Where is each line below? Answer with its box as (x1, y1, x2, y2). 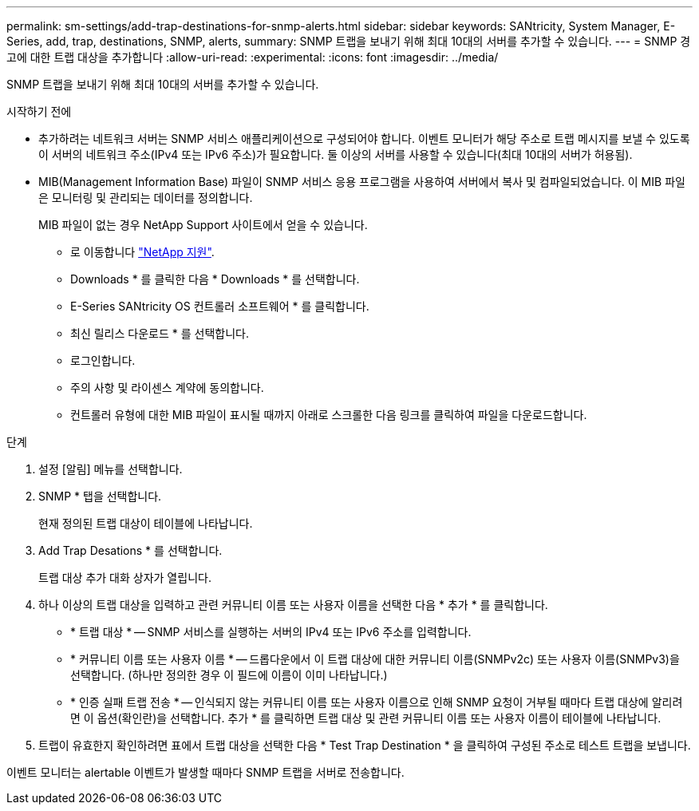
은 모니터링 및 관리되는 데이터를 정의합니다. (38, 191, 253, 204)
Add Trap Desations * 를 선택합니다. (38, 544, 223, 557)
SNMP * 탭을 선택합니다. (38, 489, 162, 503)
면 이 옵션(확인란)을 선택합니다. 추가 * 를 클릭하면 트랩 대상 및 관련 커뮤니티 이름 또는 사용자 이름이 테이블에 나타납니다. (70, 711, 661, 725)
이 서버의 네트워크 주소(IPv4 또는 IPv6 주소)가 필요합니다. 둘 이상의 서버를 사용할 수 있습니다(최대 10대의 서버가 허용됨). (38, 148, 633, 161)
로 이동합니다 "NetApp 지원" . (70, 245, 215, 259)
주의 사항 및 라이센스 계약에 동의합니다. (70, 381, 264, 394)
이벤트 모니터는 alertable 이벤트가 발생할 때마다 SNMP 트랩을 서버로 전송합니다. (6, 766, 405, 779)
